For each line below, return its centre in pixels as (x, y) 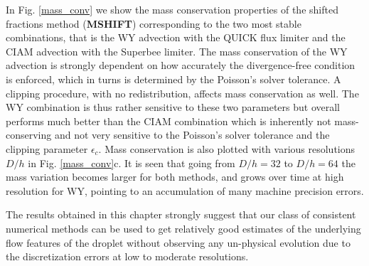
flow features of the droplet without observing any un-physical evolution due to (178, 242)
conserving (29, 135)
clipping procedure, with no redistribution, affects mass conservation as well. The (182, 93)
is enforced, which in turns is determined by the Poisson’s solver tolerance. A (173, 79)
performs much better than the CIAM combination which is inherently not (169, 121)
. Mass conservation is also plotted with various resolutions (227, 148)
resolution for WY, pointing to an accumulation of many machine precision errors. (185, 190)
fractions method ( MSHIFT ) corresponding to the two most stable (154, 23)
